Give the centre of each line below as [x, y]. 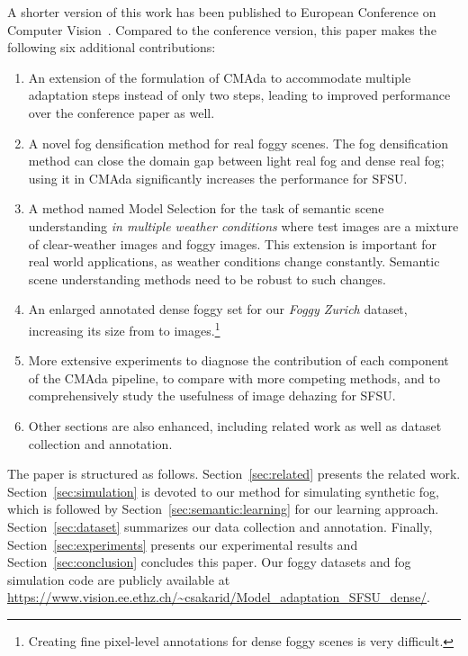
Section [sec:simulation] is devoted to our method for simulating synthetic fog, [223, 491]
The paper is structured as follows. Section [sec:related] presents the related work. [234, 474]
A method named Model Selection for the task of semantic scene [206, 208]
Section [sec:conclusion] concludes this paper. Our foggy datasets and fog [209, 562]
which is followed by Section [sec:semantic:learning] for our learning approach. [223, 509]
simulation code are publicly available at [119, 579]
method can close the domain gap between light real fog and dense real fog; [236, 161]
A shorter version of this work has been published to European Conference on [222, 12]
